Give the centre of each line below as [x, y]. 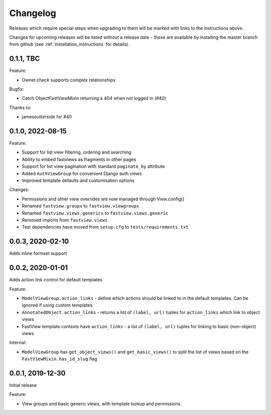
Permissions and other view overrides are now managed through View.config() [103, 199]
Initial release [23, 385]
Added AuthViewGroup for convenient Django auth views [82, 173]
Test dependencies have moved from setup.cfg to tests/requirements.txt [105, 227]
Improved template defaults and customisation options [78, 180]
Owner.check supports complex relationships [69, 80]
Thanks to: [20, 108]
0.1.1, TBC [25, 59]
